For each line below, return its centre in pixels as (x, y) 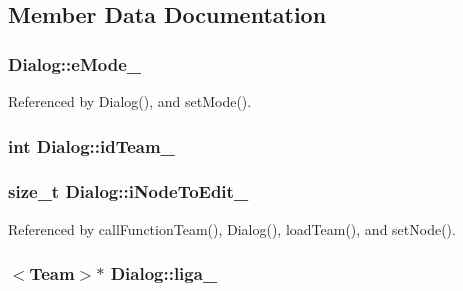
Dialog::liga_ (164, 273)
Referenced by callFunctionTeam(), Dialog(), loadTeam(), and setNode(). (232, 228)
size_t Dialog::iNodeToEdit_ (128, 191)
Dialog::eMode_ (74, 63)
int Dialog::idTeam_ (91, 145)
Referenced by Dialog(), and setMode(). (130, 101)
